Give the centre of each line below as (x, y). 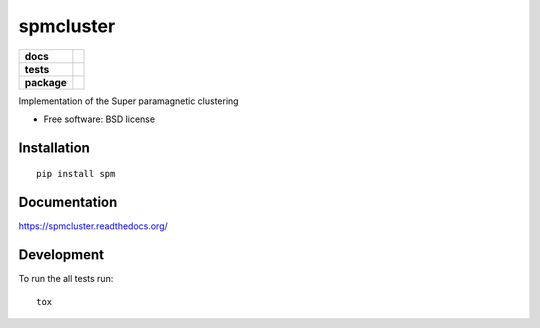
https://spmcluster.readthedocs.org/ (93, 226)
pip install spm (76, 174)
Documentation (68, 202)
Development (61, 255)
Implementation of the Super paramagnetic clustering (128, 101)
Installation (54, 147)
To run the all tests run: (66, 279)
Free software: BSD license (99, 119)
